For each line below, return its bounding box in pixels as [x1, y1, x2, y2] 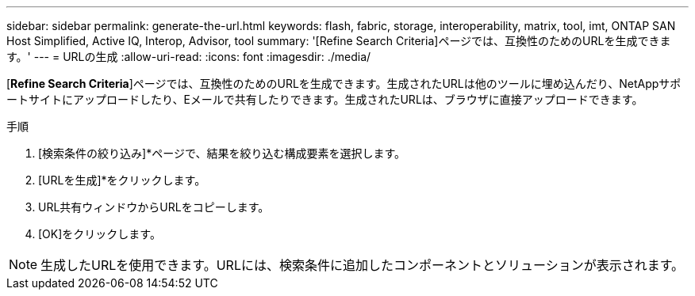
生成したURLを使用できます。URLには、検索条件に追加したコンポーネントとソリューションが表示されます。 [40, 257, 685, 273]
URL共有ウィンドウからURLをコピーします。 [38, 200, 270, 214]
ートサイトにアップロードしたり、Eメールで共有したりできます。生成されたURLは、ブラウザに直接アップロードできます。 [6, 93, 643, 106]
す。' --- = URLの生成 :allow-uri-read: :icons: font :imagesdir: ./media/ [6, 50, 371, 63]
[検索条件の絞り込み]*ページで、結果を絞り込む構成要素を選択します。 [38, 146, 405, 160]
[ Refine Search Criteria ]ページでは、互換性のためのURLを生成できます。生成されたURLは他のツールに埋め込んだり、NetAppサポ [6, 77, 682, 90]
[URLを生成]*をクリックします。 [38, 173, 206, 187]
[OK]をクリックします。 [38, 227, 161, 241]
